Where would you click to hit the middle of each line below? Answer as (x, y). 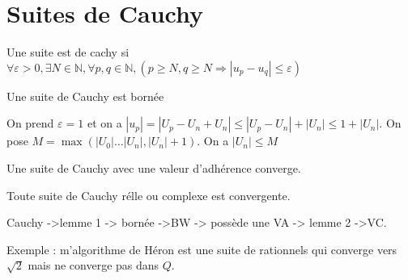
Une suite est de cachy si (68, 52)
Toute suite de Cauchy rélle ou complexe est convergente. (149, 195)
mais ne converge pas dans (93, 265)
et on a (104, 123)
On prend (30, 123)
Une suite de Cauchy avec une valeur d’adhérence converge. (154, 167)
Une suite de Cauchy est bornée (85, 96)
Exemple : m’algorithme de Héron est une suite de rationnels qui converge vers (202, 249)
